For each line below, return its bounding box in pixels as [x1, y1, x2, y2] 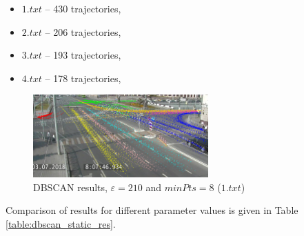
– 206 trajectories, [45, 24, 121, 39]
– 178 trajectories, [45, 70, 121, 85]
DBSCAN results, [33, 179, 108, 194]
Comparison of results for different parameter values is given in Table [6, 203, 298, 217]
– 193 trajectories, [45, 48, 121, 62]
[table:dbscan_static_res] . [6, 216, 116, 230]
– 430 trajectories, [45, 1, 121, 15]
